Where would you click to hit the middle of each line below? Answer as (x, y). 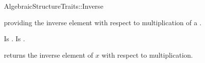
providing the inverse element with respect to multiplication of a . (103, 22)
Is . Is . (14, 39)
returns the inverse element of (49, 55)
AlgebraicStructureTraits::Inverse (54, 6)
